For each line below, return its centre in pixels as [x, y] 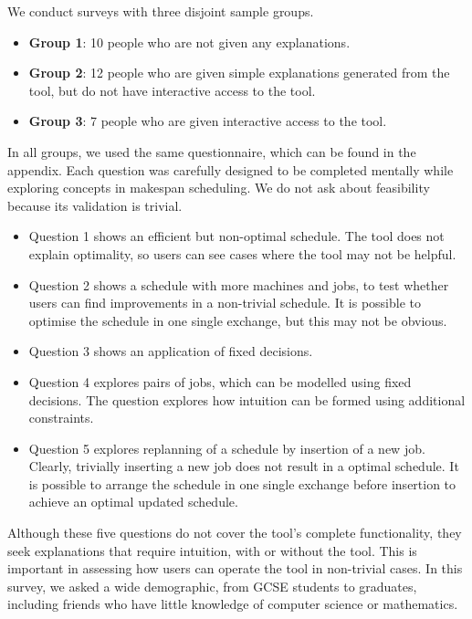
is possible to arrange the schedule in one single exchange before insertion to [242, 483]
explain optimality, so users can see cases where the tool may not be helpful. [242, 253]
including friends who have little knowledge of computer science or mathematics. [233, 604]
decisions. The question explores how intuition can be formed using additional [247, 399]
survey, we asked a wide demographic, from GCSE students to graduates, [212, 586]
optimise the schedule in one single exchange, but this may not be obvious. [238, 320]
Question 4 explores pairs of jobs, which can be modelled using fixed [220, 381]
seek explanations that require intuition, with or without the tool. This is [212, 550]
